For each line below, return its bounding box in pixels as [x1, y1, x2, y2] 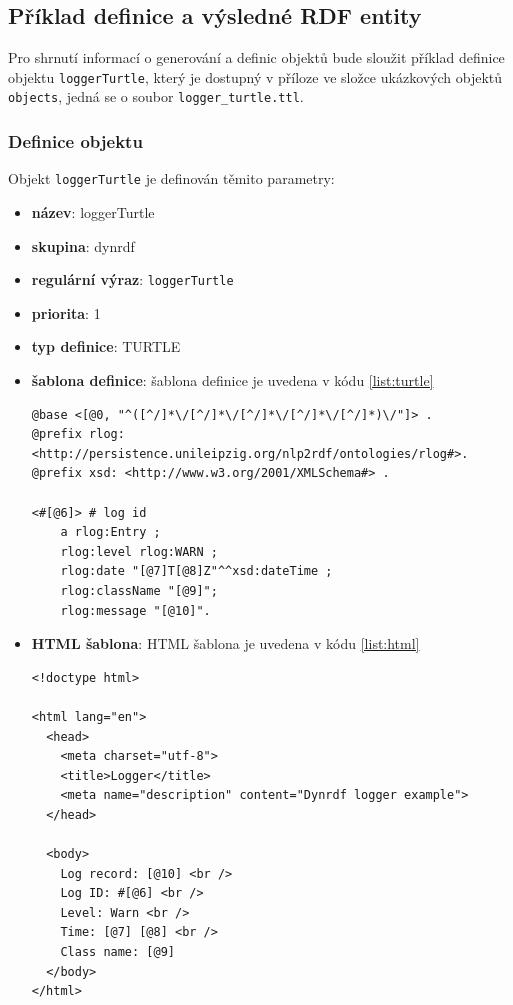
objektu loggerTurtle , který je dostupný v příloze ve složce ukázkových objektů [8, 66, 503, 87]
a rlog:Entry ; [60, 525, 161, 540]
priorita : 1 [31, 302, 101, 323]
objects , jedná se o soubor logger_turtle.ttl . [8, 86, 304, 107]
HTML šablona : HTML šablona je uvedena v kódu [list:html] [31, 633, 420, 654]
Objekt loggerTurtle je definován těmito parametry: [8, 168, 335, 189]
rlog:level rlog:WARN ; [60, 544, 218, 559]
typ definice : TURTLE [31, 336, 181, 357]
